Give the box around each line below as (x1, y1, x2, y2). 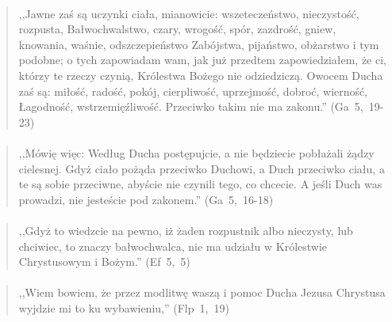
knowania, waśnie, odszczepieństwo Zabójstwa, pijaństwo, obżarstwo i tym (18, 36, 379, 52)
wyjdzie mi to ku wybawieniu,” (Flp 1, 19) (18, 299, 229, 316)
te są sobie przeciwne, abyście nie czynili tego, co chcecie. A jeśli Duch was (18, 176, 382, 192)
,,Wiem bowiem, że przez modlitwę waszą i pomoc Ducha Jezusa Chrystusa (18, 284, 386, 301)
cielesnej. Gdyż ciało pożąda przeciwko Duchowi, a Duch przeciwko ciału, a (18, 160, 385, 176)
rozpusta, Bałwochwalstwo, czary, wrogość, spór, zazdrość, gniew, (18, 21, 336, 37)
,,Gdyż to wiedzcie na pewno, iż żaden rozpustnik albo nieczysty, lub (18, 222, 353, 238)
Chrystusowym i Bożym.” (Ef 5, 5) (18, 253, 190, 270)
